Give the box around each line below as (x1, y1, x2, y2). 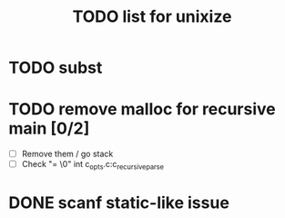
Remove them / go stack (21, 148, 114, 160)
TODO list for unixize (72, 6, 232, 27)
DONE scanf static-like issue (8, 193, 229, 213)
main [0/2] (8, 118, 90, 139)
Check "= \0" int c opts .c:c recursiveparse (21, 159, 165, 172)
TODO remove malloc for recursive (8, 99, 276, 120)
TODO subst (8, 57, 103, 78)
